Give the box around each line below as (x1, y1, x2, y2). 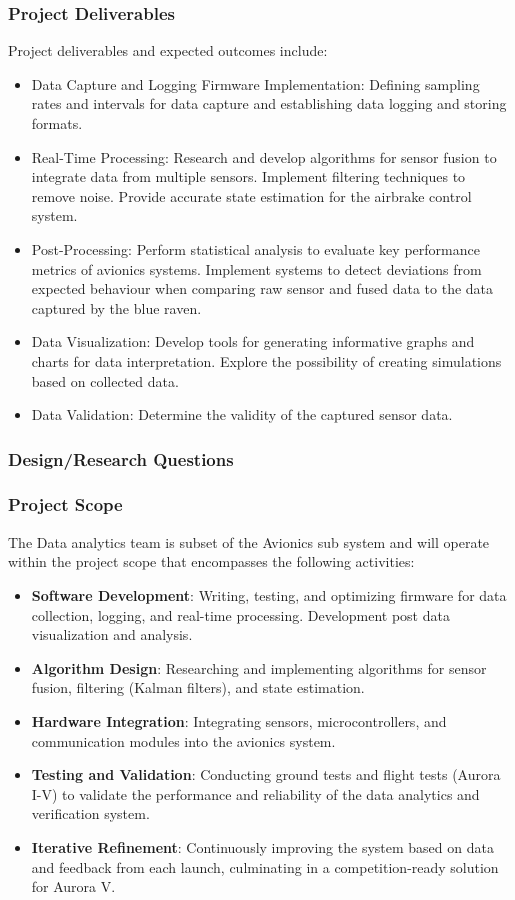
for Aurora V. (31, 876, 116, 897)
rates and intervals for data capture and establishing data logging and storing (31, 93, 507, 114)
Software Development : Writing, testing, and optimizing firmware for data (31, 584, 507, 605)
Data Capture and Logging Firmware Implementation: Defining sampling (31, 73, 480, 94)
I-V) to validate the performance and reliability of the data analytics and (31, 783, 480, 804)
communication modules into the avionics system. (31, 730, 336, 751)
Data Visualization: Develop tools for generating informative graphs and (31, 331, 475, 352)
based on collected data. (31, 370, 179, 391)
